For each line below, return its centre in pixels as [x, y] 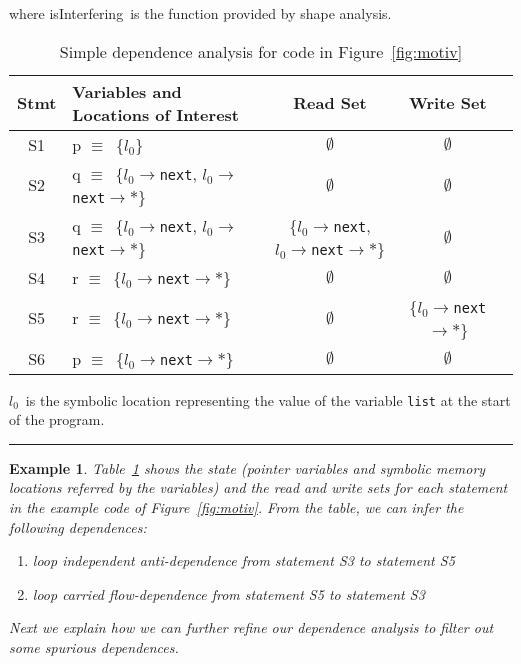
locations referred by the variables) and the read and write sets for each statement [258, 487]
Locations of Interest [155, 114]
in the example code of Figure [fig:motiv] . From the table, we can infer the [236, 507]
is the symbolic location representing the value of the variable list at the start [268, 399]
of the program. [57, 419]
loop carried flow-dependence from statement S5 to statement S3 [228, 593]
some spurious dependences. [94, 647]
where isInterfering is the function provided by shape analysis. [200, 13]
